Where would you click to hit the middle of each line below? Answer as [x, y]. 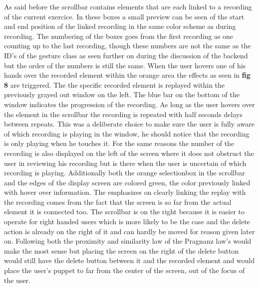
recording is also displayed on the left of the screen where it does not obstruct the [129, 153]
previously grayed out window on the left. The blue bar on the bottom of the [122, 94]
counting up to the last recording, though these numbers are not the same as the [128, 46]
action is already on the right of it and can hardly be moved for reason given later [129, 231]
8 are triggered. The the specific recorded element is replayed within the [115, 84]
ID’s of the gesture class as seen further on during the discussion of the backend [126, 55]
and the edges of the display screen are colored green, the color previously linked [127, 182]
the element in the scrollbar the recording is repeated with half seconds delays [123, 114]
